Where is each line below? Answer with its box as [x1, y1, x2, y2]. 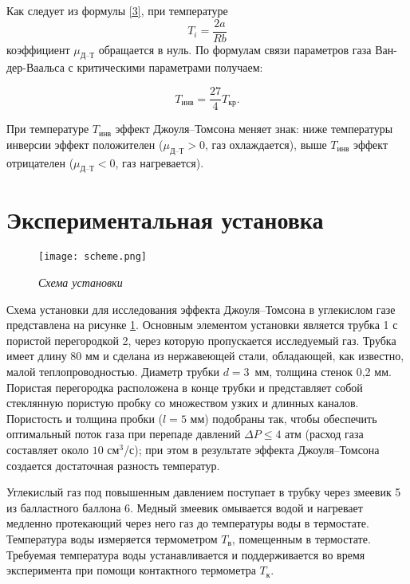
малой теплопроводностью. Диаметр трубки [6, 363, 219, 380]
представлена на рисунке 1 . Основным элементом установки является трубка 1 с [6, 316, 398, 333]
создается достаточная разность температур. [6, 457, 220, 473]
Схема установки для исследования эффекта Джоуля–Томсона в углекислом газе [6, 300, 396, 317]
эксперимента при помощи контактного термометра [6, 562, 256, 578]
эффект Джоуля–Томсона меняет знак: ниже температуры [115, 120, 393, 137]
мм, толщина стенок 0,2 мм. [254, 363, 392, 380]
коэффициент [6, 41, 70, 57]
